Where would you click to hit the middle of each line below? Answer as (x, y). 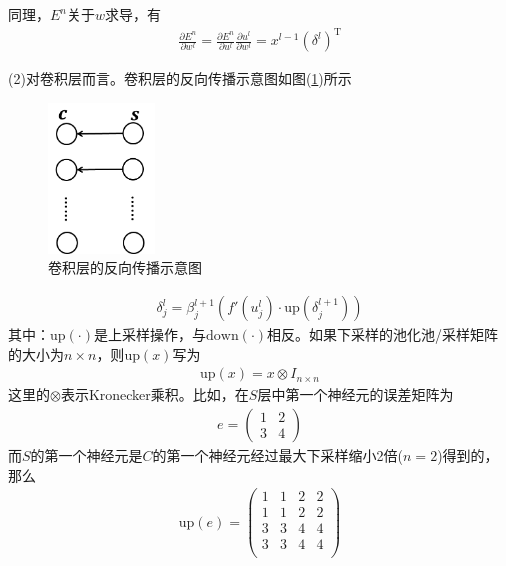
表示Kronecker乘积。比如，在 (154, 394)
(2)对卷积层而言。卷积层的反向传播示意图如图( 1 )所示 (180, 78)
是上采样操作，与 (149, 334)
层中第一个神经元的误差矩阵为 (355, 394)
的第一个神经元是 (86, 454)
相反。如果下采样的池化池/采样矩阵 (383, 334)
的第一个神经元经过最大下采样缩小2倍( (278, 454)
